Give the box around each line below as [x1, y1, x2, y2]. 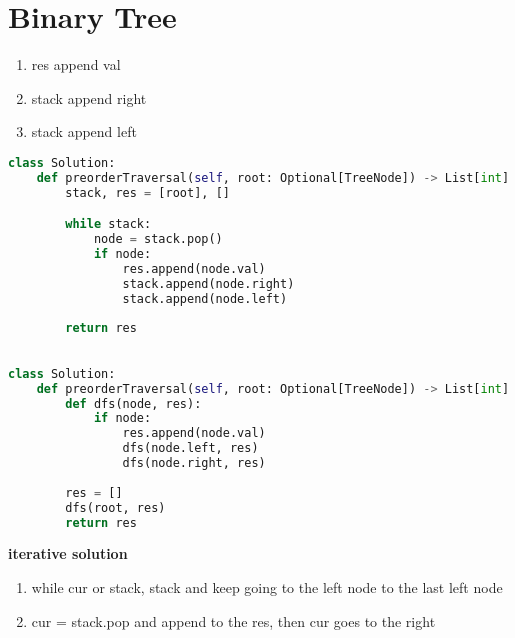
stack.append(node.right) [122, 276, 295, 291]
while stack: [65, 217, 152, 232]
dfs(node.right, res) [122, 456, 266, 471]
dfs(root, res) [65, 500, 166, 515]
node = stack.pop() [93, 232, 223, 247]
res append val [31, 54, 121, 75]
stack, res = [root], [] [65, 185, 230, 200]
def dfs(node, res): [65, 396, 202, 411]
